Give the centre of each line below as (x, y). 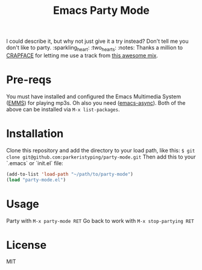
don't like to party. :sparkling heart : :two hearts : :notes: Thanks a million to (94, 48)
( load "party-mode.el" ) (36, 180)
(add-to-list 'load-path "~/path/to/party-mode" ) (70, 174)
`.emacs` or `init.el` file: (35, 163)
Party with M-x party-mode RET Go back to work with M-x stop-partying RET (100, 221)
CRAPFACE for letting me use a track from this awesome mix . (82, 55)
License (27, 245)
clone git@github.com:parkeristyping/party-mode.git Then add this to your (101, 157)
